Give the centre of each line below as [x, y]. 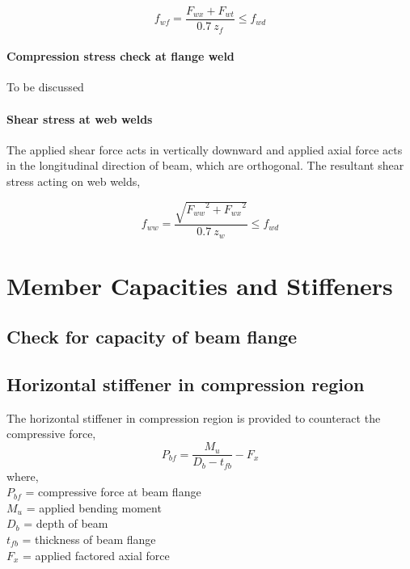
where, [23, 476]
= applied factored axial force [96, 555]
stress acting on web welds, [74, 181]
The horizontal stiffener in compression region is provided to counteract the [194, 417]
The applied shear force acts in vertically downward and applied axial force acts [205, 149]
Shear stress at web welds [80, 118]
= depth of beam [66, 523]
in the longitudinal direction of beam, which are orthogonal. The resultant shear [205, 165]
